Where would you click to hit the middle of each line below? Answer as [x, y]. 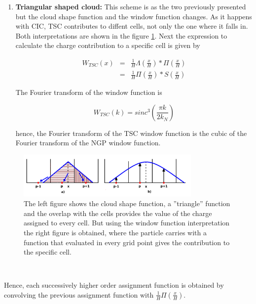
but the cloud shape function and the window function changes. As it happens [134, 16]
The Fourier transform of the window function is [89, 92]
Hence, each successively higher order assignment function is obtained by [114, 285]
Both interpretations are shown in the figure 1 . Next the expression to [121, 35]
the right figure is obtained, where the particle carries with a [115, 233]
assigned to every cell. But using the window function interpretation [127, 223]
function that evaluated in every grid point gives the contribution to [127, 242]
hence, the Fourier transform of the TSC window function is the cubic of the [131, 133]
